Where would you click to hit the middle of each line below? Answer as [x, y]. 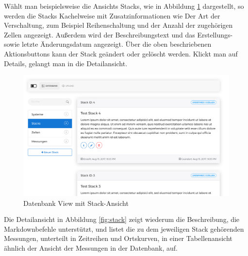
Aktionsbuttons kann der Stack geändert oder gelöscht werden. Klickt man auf [121, 53]
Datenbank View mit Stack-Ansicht [76, 203]
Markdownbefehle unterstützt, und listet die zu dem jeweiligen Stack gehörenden [124, 229]
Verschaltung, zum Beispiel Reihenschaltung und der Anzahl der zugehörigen [118, 25]
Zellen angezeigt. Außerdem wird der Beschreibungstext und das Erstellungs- [118, 34]
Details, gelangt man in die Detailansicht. [66, 63]
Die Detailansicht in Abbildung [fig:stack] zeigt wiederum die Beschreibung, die [122, 219]
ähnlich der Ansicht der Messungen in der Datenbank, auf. [91, 247]
